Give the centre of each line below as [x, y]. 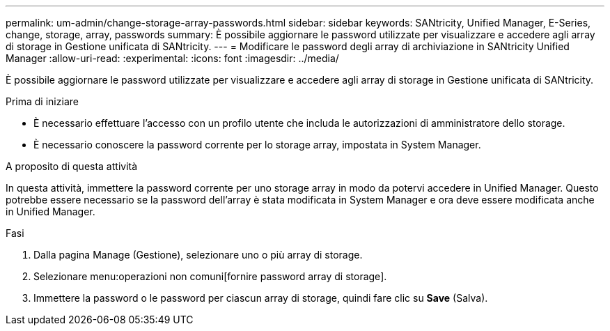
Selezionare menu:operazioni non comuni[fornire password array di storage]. [210, 276]
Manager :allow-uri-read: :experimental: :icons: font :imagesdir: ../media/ [172, 58]
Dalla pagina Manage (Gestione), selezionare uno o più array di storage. [198, 255]
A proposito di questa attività [72, 166]
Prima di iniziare [42, 101]
